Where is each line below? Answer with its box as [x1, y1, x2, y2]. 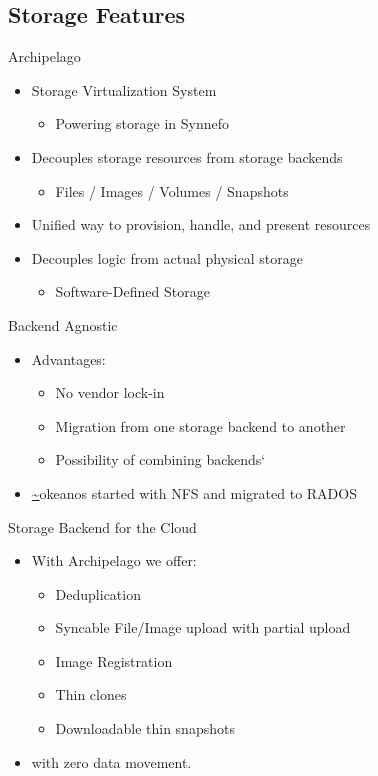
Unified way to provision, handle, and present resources [31, 214, 371, 235]
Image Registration [55, 650, 173, 671]
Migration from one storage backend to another [55, 415, 346, 436]
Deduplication [55, 583, 141, 604]
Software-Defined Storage [55, 281, 210, 302]
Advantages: [31, 348, 106, 369]
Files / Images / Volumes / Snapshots [55, 180, 289, 201]
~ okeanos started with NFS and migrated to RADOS [31, 482, 357, 503]
